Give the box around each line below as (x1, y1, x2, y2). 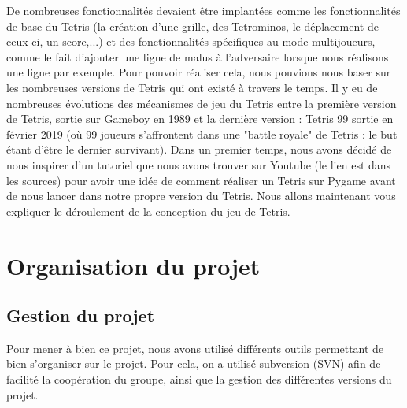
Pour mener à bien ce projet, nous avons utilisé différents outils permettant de (6, 339, 384, 356)
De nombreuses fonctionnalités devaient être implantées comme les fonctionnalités (6, 2, 401, 18)
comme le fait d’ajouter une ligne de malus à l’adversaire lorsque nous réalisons (6, 48, 389, 65)
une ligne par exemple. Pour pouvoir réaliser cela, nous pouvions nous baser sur (6, 64, 391, 80)
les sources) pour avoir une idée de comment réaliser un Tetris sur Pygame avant (6, 172, 396, 188)
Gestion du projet (6, 303, 155, 328)
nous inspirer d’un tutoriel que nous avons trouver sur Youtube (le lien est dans (6, 156, 391, 172)
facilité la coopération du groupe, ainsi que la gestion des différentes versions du (6, 371, 392, 388)
